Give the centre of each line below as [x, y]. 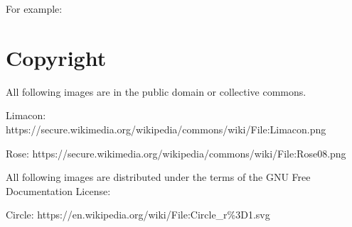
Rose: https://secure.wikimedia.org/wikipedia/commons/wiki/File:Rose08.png [176, 153]
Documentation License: [58, 190]
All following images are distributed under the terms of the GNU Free [158, 177]
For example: [34, 9]
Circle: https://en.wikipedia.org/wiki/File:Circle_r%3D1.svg [138, 215]
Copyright [56, 57]
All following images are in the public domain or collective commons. [156, 91]
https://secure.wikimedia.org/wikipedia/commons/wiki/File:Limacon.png [166, 129]
